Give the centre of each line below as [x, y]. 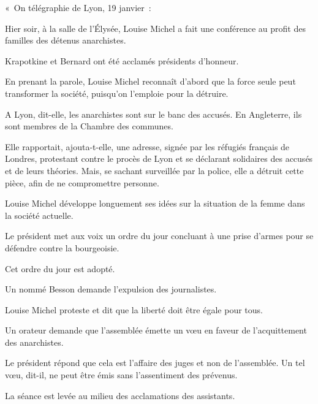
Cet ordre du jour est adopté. [60, 268]
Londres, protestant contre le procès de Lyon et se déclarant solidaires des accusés [159, 158]
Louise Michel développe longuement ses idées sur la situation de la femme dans [155, 203]
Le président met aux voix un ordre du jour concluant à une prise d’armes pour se [159, 236]
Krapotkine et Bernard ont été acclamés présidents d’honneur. [122, 60]
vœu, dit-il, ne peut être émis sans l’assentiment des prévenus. [121, 375]
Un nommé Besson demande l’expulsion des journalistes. [111, 289]
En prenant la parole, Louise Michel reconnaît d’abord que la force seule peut [150, 81]
